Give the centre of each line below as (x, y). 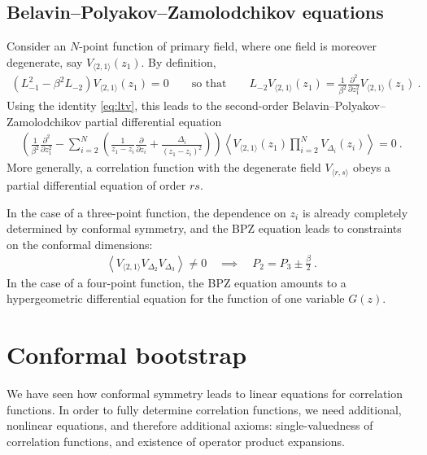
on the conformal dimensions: (80, 244)
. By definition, (179, 61)
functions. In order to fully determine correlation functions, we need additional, (204, 409)
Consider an (37, 46)
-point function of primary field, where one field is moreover (228, 46)
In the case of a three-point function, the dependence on (146, 212)
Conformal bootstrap (127, 354)
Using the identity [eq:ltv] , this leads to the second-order (148, 105)
